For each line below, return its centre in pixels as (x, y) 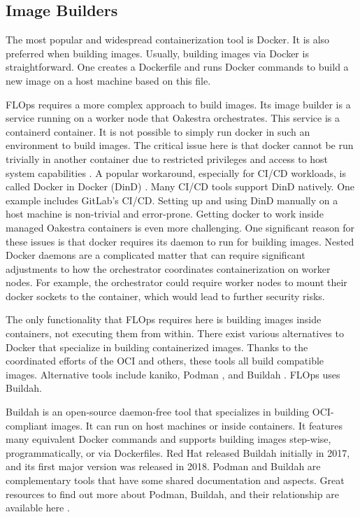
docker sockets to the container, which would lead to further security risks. (165, 296)
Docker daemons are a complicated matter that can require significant (156, 255)
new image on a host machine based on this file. (108, 80)
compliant (27, 425)
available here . (38, 508)
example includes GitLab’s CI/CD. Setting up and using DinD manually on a (172, 200)
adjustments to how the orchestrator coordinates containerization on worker (168, 268)
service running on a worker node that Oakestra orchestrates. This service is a (173, 118)
